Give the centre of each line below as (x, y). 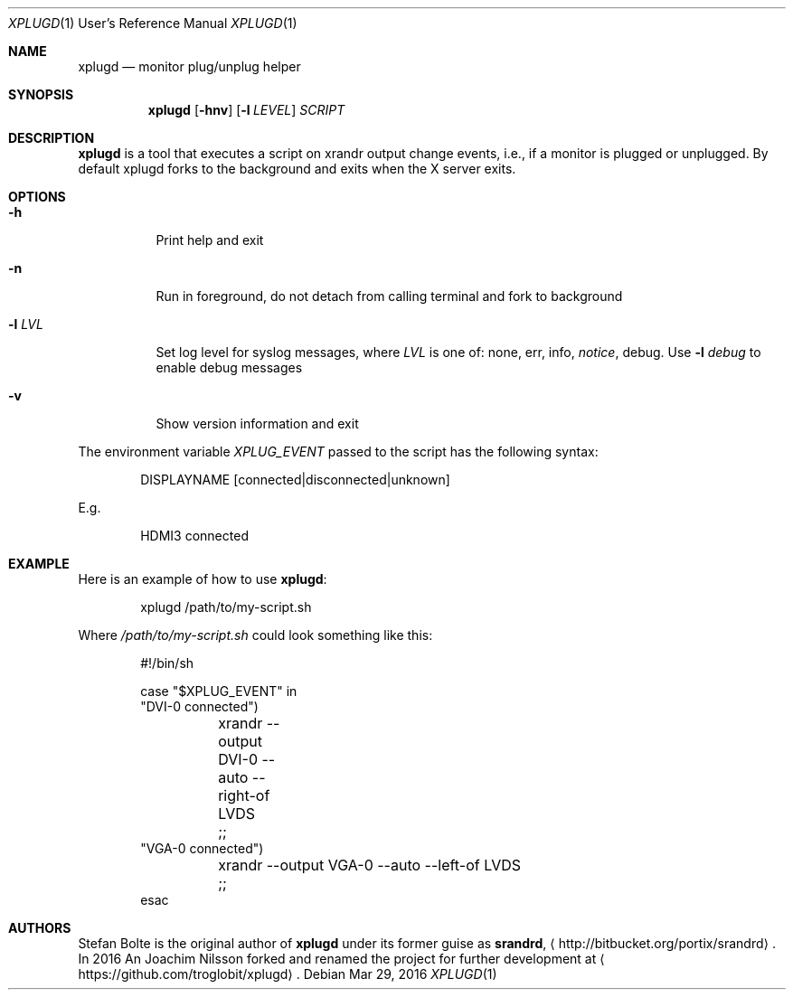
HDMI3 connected (194, 536)
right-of (244, 795)
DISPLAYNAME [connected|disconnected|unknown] (295, 480)
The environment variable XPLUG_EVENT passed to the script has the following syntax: (338, 451)
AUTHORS (40, 928)
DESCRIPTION (52, 138)
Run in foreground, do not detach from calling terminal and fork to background (389, 296)
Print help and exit (210, 240)
